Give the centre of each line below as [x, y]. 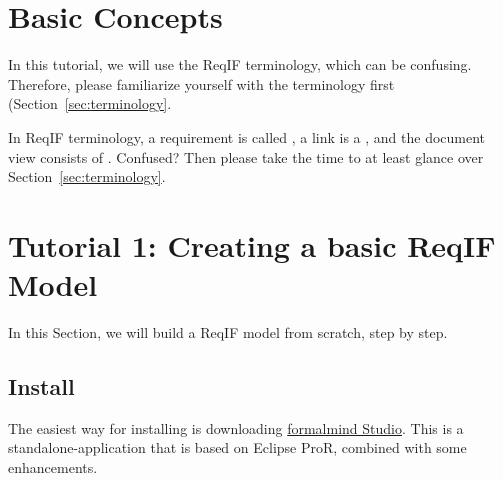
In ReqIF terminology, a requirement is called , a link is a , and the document [247, 136]
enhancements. [53, 466]
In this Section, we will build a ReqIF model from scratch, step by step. [228, 332]
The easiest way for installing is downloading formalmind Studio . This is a [236, 427]
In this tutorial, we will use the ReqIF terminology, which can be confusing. [240, 64]
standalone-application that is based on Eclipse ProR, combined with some [237, 447]
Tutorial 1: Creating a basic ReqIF [252, 244]
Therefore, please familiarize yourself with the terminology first [201, 83]
